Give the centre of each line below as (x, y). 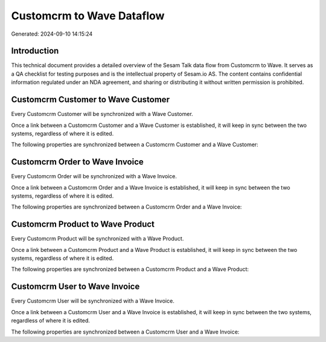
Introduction (35, 51)
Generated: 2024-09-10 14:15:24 (52, 34)
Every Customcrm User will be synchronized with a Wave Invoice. (93, 301)
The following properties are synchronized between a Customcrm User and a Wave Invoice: (125, 332)
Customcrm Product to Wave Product (83, 224)
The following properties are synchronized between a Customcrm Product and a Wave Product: (130, 269)
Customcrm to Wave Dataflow (88, 16)
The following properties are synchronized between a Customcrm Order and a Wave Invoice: (126, 207)
